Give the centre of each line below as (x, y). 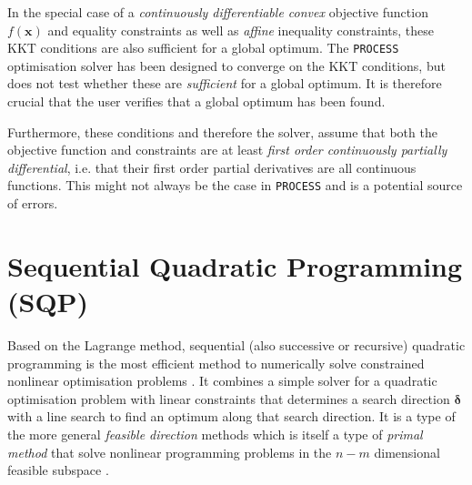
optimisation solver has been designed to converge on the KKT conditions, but (226, 65)
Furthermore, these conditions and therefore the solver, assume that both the (222, 131)
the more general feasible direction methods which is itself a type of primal (215, 434)
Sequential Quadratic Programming (235, 265)
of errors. (33, 203)
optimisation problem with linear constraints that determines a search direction (229, 398)
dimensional (407, 452)
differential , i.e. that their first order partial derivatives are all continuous (212, 167)
